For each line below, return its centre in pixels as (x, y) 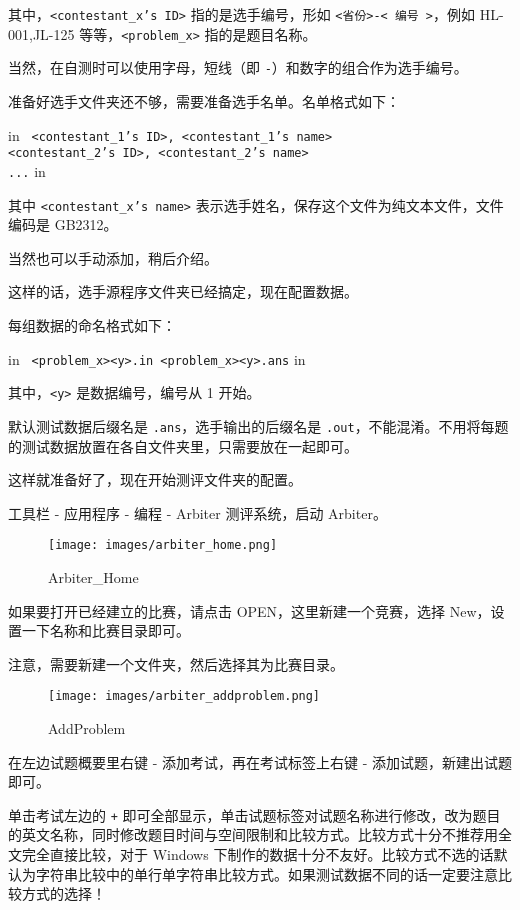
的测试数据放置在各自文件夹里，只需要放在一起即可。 (183, 445)
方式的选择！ (63, 893)
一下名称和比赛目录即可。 (105, 630)
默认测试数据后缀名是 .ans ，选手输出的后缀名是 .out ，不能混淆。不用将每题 (258, 425)
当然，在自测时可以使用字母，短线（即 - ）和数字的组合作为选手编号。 (238, 67)
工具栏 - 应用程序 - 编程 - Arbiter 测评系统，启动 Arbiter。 (197, 512)
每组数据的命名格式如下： (92, 324)
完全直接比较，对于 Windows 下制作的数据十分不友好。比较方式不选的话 (257, 854)
